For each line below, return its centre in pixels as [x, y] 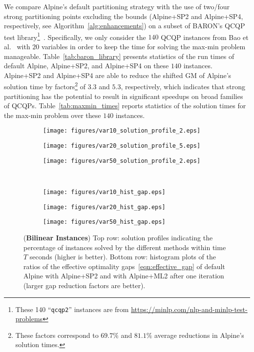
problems [29, 319]
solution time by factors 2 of [45, 86]
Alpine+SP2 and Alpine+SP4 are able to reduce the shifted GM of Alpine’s [118, 75]
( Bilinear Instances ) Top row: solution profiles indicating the [118, 237]
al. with [17, 47]
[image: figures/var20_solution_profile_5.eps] [122, 146]
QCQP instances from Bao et [205, 37]
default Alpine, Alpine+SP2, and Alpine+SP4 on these [86, 66]
